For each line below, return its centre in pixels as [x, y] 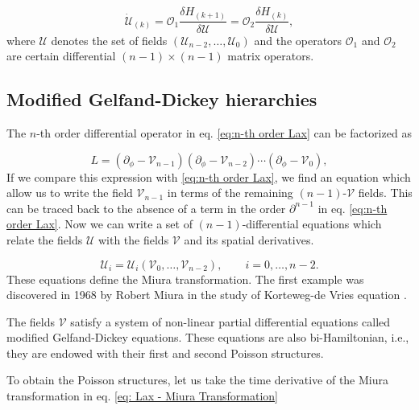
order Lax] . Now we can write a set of [100, 224]
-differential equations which [312, 224]
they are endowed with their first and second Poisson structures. [165, 353]
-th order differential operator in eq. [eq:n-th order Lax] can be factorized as [224, 132]
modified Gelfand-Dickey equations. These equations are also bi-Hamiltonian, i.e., [208, 337]
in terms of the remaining [230, 193]
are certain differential [61, 56]
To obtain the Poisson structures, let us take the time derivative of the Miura [197, 380]
